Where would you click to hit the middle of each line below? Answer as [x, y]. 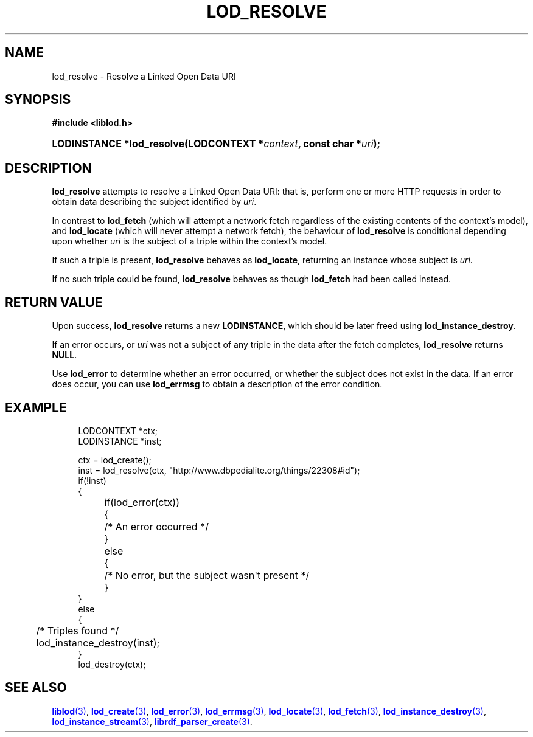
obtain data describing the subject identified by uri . [154, 202]
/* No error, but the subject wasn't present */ [207, 575]
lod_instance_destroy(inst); [98, 642]
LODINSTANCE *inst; [120, 441]
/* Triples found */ [78, 630]
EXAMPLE [36, 407]
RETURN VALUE [54, 302]
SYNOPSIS [38, 100]
